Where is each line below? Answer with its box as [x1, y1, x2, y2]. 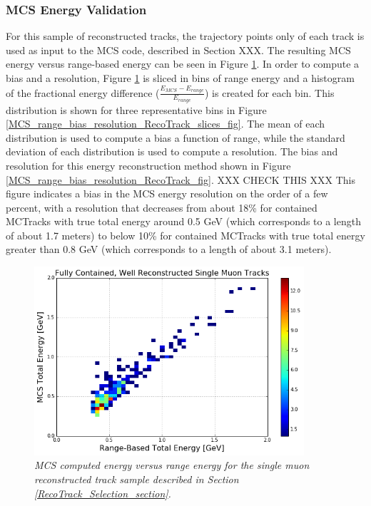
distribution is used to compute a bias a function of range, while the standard [6, 130, 345, 145]
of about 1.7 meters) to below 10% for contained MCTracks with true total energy [6, 227, 365, 242]
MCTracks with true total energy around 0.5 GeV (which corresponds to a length [6, 214, 361, 229]
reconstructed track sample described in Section [34, 472, 239, 487]
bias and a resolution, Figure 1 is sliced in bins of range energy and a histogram [6, 71, 355, 85]
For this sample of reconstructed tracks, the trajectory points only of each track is [6, 29, 365, 43]
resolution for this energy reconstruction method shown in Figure [6, 158, 291, 172]
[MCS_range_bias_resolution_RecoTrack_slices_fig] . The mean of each [6, 116, 325, 131]
